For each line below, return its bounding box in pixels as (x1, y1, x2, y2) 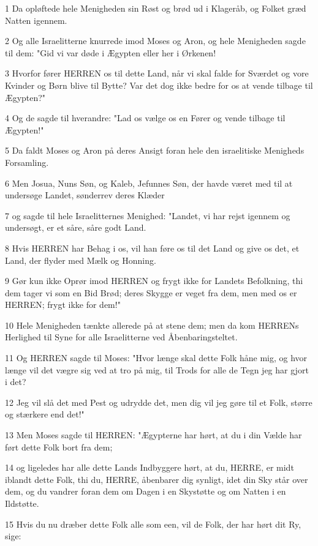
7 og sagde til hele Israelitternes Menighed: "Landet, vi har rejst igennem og (5, 209, 290, 222)
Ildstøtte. (5, 497, 39, 509)
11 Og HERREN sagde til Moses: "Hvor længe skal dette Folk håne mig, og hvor (5, 351, 308, 364)
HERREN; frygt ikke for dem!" (5, 298, 121, 311)
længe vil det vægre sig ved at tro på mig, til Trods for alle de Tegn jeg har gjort (5, 363, 309, 376)
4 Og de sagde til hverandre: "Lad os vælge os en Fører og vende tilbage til (5, 111, 286, 124)
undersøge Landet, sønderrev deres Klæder (5, 189, 165, 201)
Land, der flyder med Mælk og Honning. (5, 253, 156, 266)
